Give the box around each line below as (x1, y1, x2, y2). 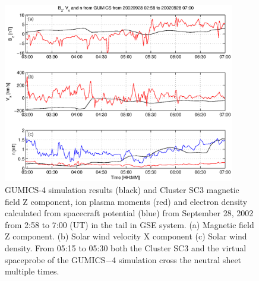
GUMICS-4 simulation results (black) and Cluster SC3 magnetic (5, 183, 239, 195)
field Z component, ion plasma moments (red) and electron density (5, 195, 248, 207)
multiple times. (5, 265, 59, 277)
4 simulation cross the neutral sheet (112, 253, 242, 266)
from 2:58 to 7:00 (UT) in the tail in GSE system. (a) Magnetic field (5, 218, 254, 231)
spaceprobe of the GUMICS (5, 253, 106, 266)
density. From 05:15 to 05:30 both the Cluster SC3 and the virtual (5, 241, 247, 254)
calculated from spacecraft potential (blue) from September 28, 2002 (5, 207, 254, 219)
